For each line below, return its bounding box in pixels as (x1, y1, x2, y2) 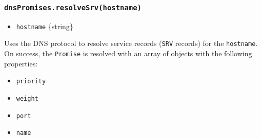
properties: (4, 58, 38, 68)
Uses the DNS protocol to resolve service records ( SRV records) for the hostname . (4, 38, 258, 49)
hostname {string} (16, 20, 73, 31)
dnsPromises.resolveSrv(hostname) (4, 3, 142, 12)
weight (16, 95, 38, 102)
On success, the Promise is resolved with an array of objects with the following (4, 48, 252, 59)
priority (16, 78, 46, 85)
